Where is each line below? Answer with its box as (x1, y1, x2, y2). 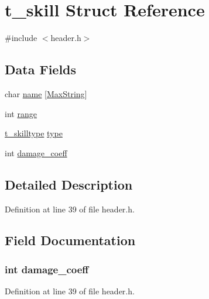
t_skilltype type (5, 127, 63, 139)
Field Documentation (5, 231, 136, 249)
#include (5, 32, 37, 44)
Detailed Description (5, 175, 133, 193)
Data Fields (5, 60, 77, 78)
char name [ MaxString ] (5, 87, 87, 99)
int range (5, 107, 37, 119)
